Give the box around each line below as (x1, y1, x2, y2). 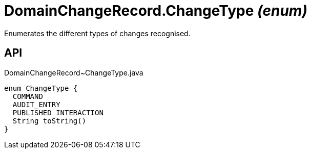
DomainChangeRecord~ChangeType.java (4, 68, 143, 77)
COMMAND (12, 92, 43, 100)
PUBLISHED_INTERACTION (12, 108, 103, 117)
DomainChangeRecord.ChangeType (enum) (4, 2, 307, 19)
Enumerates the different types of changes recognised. (4, 29, 191, 38)
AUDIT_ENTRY (12, 100, 60, 109)
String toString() (12, 116, 87, 125)
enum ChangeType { (4, 84, 78, 92)
